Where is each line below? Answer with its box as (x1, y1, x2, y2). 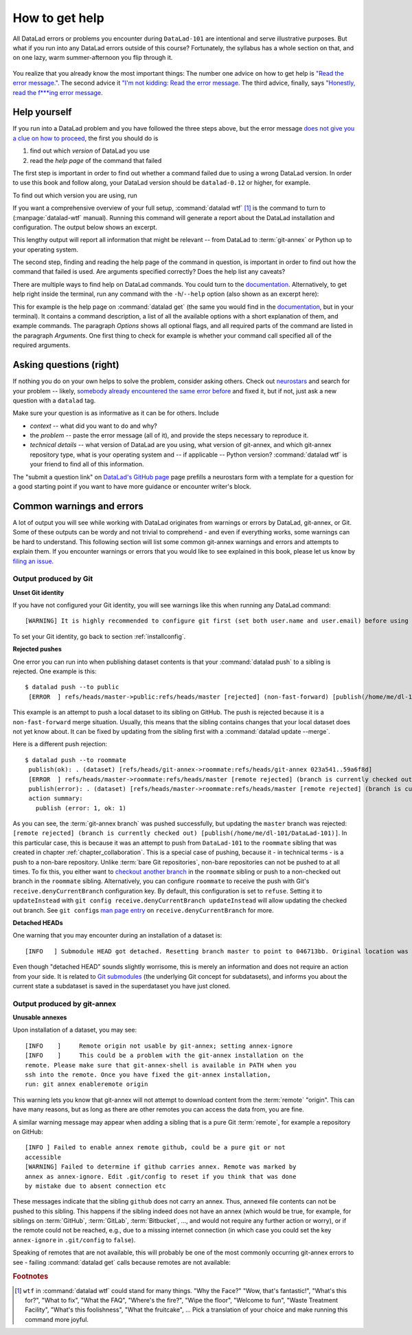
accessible (25, 1153, 62, 1161)
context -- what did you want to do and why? (30, 422, 157, 430)
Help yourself (12, 107, 72, 118)
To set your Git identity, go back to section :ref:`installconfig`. (12, 632, 186, 640)
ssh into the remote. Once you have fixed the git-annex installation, (25, 1071, 271, 1079)
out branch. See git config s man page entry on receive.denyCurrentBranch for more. (12, 906, 274, 914)
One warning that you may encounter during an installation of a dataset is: (12, 931, 222, 940)
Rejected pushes (12, 645, 62, 653)
